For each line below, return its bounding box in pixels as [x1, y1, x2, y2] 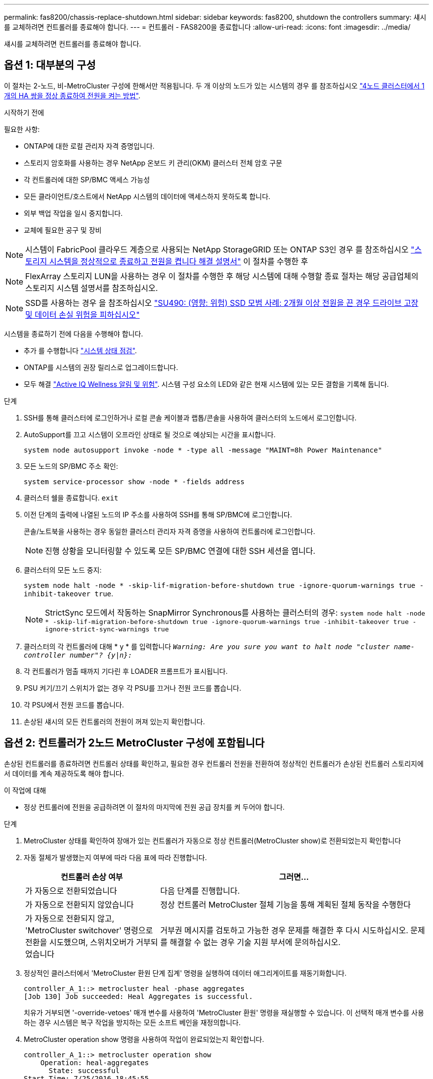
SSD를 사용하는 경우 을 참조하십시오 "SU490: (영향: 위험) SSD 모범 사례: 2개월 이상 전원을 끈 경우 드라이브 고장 [25, 297, 419, 308]
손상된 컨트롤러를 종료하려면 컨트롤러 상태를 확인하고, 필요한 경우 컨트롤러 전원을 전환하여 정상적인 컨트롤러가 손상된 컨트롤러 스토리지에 [4, 759, 424, 768]
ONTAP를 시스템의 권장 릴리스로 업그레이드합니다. [24, 363, 178, 372]
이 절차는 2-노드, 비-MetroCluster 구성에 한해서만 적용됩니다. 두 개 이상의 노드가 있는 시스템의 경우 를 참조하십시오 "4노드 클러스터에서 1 [4, 81, 425, 90]
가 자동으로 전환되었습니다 [25, 885, 117, 896]
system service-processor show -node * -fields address [24, 477, 245, 486]
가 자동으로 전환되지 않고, [25, 913, 115, 923]
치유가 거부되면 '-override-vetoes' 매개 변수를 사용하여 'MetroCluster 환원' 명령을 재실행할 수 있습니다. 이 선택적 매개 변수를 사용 [24, 1008, 424, 1017]
